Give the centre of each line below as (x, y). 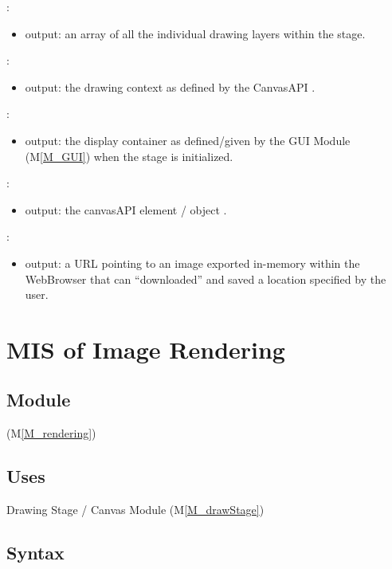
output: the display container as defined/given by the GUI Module (188, 140)
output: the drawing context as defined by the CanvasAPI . (170, 86)
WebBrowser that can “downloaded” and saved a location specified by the (206, 279)
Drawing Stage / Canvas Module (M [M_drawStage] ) (135, 510)
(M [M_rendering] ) (51, 433)
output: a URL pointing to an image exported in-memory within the (192, 263)
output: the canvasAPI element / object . (126, 209)
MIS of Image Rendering (146, 349)
